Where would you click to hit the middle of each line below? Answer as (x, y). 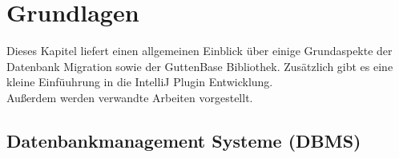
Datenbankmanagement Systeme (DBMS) (184, 140)
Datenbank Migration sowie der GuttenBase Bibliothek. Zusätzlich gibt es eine (200, 66)
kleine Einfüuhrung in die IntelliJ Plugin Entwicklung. (140, 82)
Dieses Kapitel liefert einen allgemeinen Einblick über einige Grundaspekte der (199, 51)
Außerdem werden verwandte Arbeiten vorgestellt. (130, 97)
